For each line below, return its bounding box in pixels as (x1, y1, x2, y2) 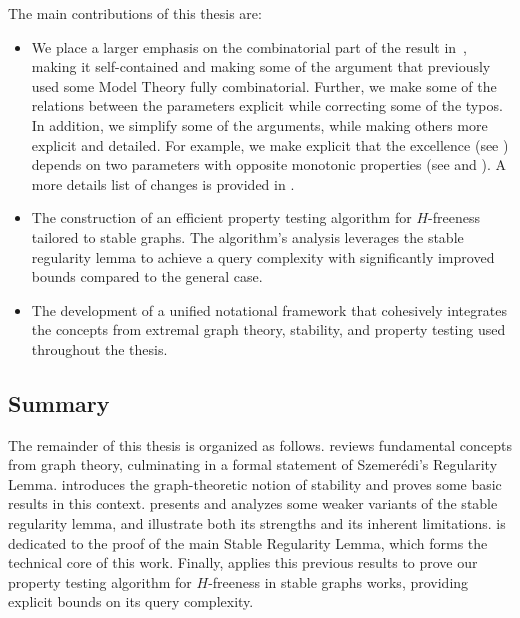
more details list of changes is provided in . (31, 173, 295, 194)
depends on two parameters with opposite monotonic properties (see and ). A (31, 154, 506, 175)
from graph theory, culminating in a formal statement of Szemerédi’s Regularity (8, 454, 498, 475)
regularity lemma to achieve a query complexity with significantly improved (31, 246, 495, 267)
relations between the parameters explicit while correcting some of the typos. (31, 95, 503, 116)
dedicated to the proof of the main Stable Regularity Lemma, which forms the (8, 532, 488, 553)
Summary (8, 387, 110, 418)
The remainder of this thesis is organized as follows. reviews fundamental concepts (8, 434, 512, 455)
